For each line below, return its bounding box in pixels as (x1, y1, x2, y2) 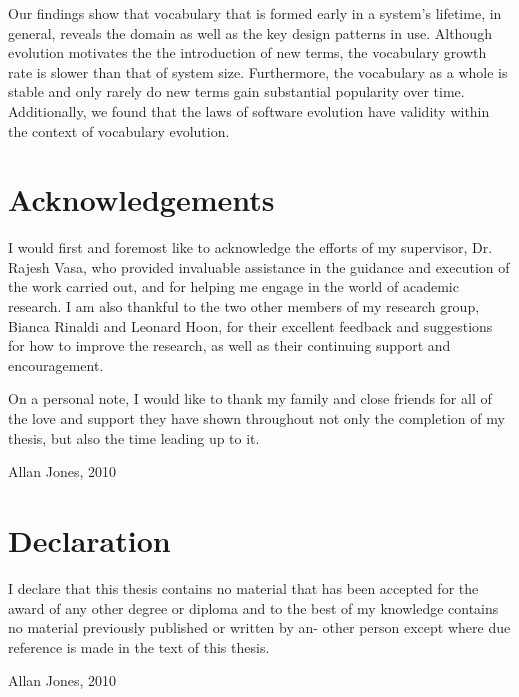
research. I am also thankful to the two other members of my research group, (8, 296, 480, 317)
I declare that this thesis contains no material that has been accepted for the (8, 577, 479, 598)
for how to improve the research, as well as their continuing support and (8, 335, 451, 356)
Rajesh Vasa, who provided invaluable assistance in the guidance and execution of (8, 256, 510, 277)
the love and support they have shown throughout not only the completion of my (8, 408, 505, 429)
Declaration (8, 520, 171, 560)
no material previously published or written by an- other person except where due (8, 617, 511, 638)
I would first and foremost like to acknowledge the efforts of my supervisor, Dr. (8, 237, 493, 258)
